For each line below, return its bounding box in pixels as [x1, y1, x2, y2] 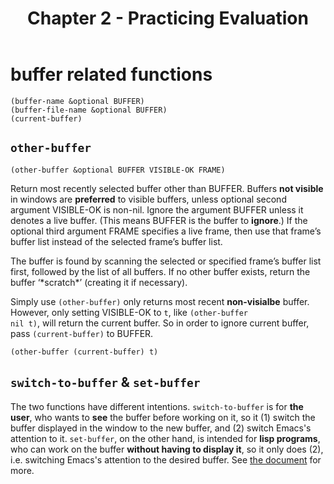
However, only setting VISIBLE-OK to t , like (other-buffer [10, 306, 248, 318]
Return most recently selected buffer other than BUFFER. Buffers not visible [10, 182, 324, 194]
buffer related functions [10, 63, 213, 86]
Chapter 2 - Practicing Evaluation [27, 7, 309, 30]
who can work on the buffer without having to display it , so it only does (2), [10, 443, 324, 455]
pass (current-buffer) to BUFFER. [10, 327, 154, 339]
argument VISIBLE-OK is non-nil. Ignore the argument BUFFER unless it [10, 203, 304, 216]
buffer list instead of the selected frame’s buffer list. [10, 235, 223, 247]
